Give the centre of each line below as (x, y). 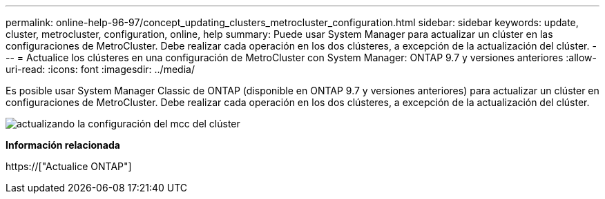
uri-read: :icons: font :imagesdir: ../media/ (100, 69)
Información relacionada (63, 145)
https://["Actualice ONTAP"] (69, 166)
